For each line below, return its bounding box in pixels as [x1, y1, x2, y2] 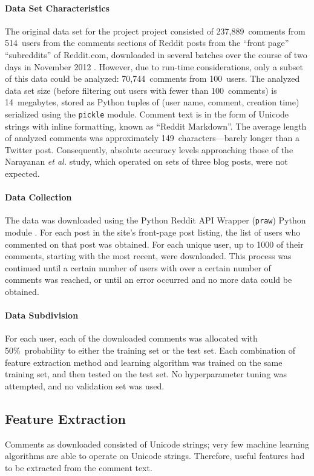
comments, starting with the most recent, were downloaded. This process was [5, 250, 292, 262]
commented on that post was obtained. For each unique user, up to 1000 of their [5, 237, 304, 250]
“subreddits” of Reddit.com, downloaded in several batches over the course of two [5, 48, 307, 61]
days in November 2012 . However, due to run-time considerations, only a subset [5, 60, 303, 73]
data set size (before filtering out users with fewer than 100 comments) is [5, 84, 277, 96]
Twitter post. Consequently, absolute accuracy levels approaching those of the [5, 143, 293, 156]
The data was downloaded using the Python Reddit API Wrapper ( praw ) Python [5, 214, 306, 226]
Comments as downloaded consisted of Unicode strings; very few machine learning [5, 437, 309, 450]
